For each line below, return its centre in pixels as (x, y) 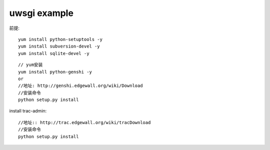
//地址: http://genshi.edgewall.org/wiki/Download (80, 86)
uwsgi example (41, 13)
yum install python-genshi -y (55, 72)
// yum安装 (30, 65)
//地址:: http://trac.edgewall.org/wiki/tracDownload (84, 122)
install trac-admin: (28, 111)
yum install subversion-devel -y (59, 46)
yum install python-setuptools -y (60, 39)
